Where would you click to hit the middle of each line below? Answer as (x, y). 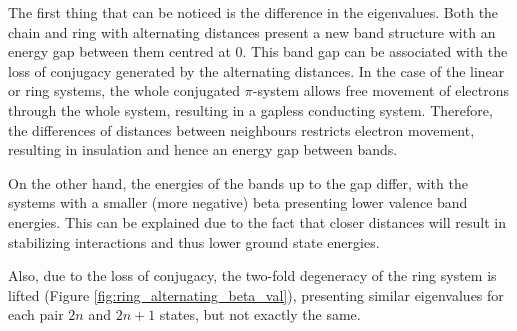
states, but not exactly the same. (260, 314)
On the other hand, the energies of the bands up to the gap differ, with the (238, 182)
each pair (36, 314)
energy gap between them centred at (119, 51)
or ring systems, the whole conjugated (124, 90)
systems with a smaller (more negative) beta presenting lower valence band (238, 202)
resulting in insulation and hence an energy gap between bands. (203, 149)
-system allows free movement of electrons (380, 90)
